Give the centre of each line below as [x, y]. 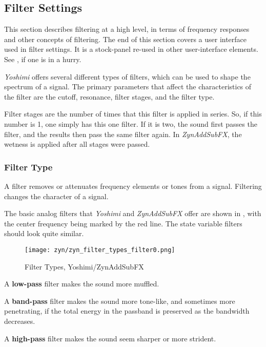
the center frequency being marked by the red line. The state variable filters [123, 223]
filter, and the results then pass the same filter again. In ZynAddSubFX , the [123, 134]
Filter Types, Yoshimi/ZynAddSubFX [84, 266]
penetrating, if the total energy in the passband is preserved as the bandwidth [127, 311]
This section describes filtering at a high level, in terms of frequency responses [127, 29]
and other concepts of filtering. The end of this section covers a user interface [126, 39]
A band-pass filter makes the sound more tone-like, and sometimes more [120, 301]
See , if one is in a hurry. [43, 59]
